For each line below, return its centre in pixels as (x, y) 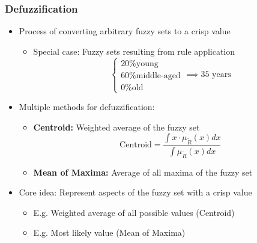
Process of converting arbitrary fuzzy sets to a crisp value (125, 31)
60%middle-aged (151, 75)
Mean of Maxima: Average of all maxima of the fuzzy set (143, 172)
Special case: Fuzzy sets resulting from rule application (134, 51)
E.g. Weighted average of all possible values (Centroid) (134, 212)
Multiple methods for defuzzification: (87, 106)
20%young (140, 63)
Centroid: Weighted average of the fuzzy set (116, 127)
